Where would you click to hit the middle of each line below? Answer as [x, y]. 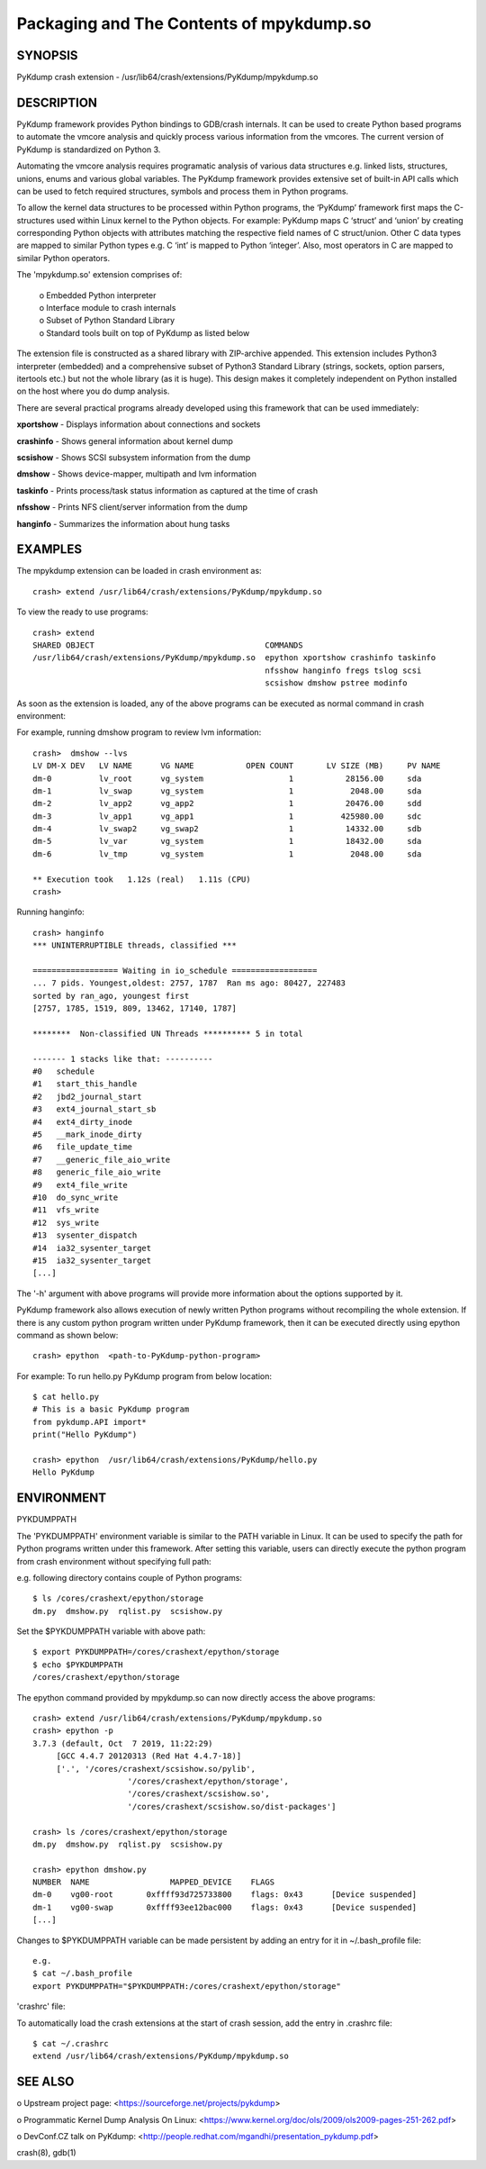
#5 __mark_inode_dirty [87, 1134]
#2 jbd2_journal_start [87, 1096]
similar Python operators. [63, 258]
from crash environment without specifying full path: [114, 1561]
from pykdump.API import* [90, 1422]
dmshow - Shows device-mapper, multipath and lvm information [136, 474]
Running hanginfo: [50, 912]
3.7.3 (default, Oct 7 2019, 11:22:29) [123, 1743]
